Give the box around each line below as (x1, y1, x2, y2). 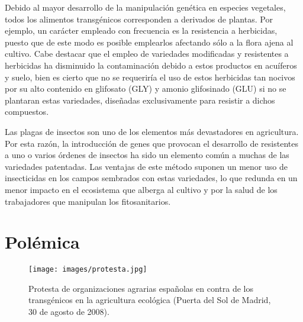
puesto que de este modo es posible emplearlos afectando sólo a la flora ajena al (5, 36, 294, 48)
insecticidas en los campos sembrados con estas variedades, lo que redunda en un (5, 172, 298, 184)
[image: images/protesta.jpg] (28, 265, 147, 274)
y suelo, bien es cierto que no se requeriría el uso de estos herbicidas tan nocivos (5, 70, 295, 83)
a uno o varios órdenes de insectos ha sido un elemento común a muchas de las (5, 149, 289, 161)
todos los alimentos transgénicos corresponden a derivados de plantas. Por (5, 12, 273, 25)
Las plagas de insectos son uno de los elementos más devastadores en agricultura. (5, 125, 299, 137)
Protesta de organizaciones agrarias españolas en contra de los (28, 282, 253, 294)
